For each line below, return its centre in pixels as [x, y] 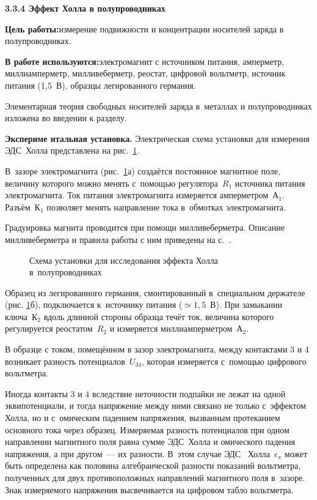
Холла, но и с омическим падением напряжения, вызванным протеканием [143, 418]
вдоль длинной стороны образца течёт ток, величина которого [159, 316]
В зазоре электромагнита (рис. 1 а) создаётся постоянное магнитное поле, [143, 170]
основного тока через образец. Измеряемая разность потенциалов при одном [147, 429]
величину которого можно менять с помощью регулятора [111, 183]
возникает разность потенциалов [65, 361]
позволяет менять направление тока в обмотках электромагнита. [166, 207]
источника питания [270, 183]
